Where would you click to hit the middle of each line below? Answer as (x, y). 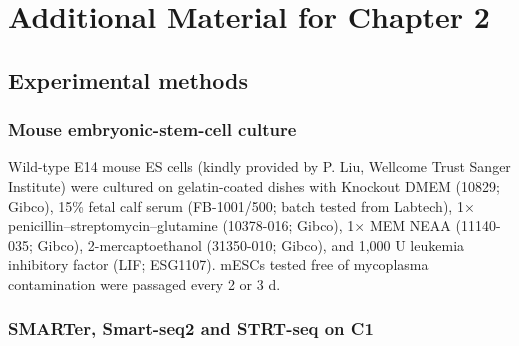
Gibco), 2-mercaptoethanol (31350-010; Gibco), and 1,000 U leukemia (251, 244)
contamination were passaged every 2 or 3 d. (144, 283)
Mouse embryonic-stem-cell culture (152, 129)
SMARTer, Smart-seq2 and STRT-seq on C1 (191, 328)
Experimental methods (128, 79)
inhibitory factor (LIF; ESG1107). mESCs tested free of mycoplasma (218, 264)
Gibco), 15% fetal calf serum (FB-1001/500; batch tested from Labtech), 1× (241, 205)
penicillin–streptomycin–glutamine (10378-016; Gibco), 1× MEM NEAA (229, 225)
